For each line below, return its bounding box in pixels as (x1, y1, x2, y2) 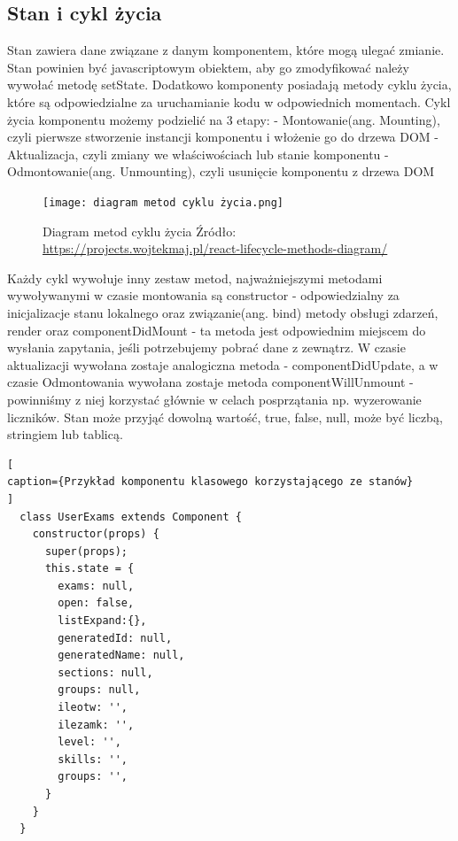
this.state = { (44, 562, 135, 575)
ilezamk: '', (58, 718, 135, 731)
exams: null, (58, 579, 135, 592)
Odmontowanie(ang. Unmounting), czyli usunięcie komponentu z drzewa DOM (7, 162, 435, 181)
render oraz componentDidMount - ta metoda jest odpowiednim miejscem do (7, 320, 426, 339)
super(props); (44, 544, 128, 558)
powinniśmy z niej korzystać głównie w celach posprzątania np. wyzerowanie (7, 390, 422, 408)
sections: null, (58, 666, 153, 679)
